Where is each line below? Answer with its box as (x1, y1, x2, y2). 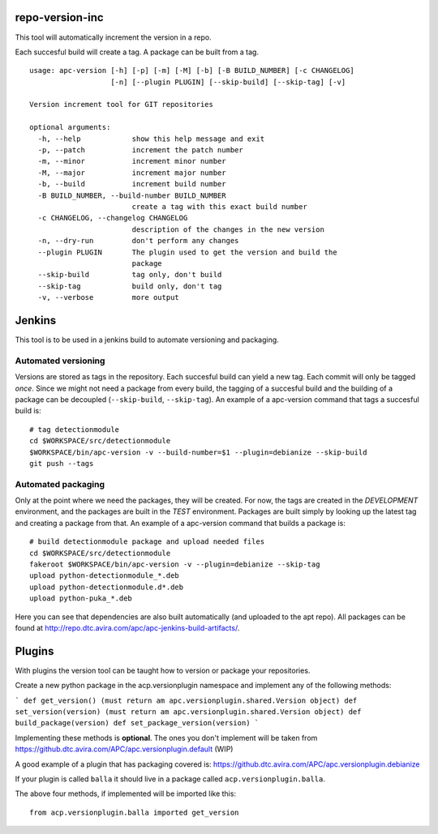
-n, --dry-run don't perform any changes (37, 236, 239, 246)
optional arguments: (29, 122, 111, 132)
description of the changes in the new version (131, 225, 324, 234)
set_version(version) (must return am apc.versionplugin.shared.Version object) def (15, 708, 362, 716)
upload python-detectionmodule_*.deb (29, 571, 180, 580)
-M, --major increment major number (37, 168, 226, 177)
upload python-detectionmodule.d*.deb (29, 582, 184, 592)
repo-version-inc (15, 11, 105, 24)
